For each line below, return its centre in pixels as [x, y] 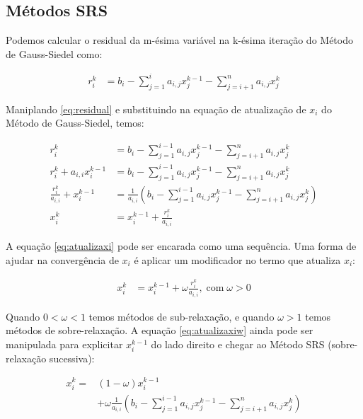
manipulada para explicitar [64, 344]
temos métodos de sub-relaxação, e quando [181, 316]
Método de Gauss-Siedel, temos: [75, 123]
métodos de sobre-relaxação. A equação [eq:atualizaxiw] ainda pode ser [160, 330]
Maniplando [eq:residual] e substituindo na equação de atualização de [156, 109]
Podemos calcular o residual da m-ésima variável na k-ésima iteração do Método [179, 40]
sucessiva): [72, 358]
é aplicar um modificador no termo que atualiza [237, 259]
